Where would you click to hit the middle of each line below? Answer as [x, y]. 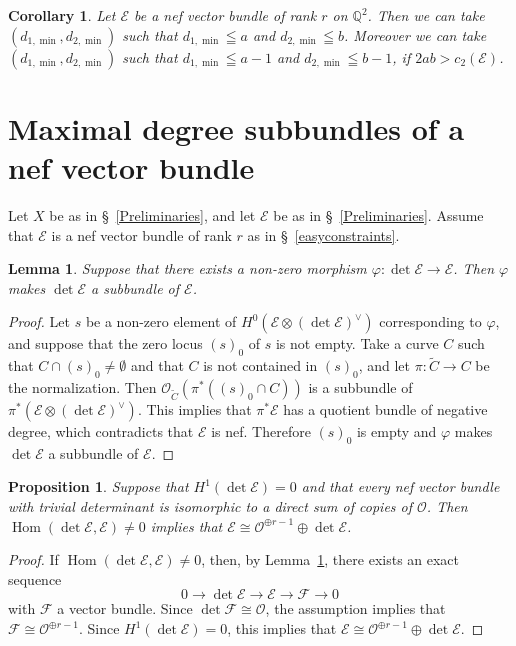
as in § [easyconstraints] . [323, 234]
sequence [35, 578]
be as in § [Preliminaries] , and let [152, 214]
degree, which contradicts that [101, 431]
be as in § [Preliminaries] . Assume [378, 214]
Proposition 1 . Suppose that [98, 486]
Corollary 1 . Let [62, 15]
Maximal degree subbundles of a [236, 127]
